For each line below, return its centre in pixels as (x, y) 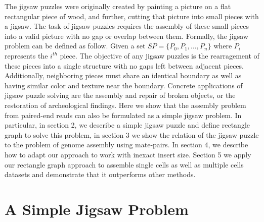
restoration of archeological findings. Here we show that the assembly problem (125, 105)
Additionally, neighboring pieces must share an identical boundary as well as (123, 75)
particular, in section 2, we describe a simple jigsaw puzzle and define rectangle (127, 125)
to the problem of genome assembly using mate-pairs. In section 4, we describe (126, 145)
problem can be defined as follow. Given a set (75, 46)
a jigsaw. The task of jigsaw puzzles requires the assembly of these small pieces (127, 26)
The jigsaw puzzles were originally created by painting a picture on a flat (118, 6)
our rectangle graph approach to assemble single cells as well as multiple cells (124, 164)
